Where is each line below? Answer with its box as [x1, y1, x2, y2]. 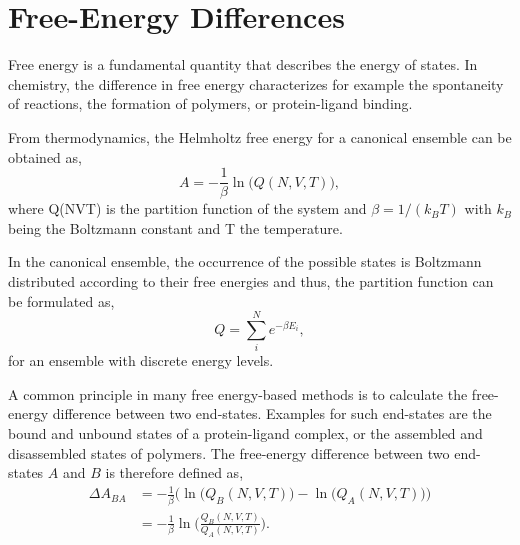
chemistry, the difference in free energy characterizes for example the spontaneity [8, 73, 504, 94]
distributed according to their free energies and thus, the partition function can [8, 270, 494, 291]
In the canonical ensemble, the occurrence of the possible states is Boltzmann [8, 251, 482, 272]
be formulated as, [8, 290, 115, 311]
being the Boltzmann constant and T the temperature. [8, 217, 343, 238]
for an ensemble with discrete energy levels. [8, 350, 274, 371]
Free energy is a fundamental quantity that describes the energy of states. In [8, 54, 478, 75]
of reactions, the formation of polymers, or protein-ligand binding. [8, 93, 413, 114]
